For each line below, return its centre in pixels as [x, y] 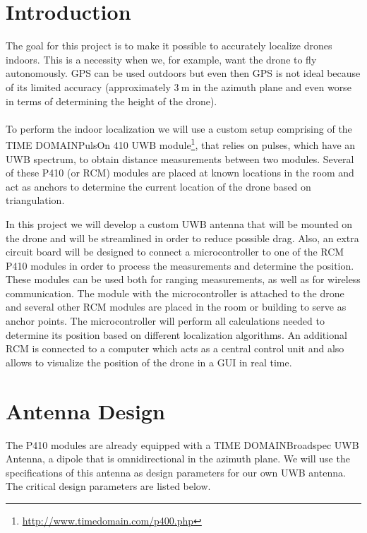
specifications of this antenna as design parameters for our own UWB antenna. [176, 472]
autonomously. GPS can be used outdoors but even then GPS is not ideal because [183, 73]
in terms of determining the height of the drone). [112, 101]
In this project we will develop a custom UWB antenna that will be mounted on [179, 223]
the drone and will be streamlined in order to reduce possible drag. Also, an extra [182, 238]
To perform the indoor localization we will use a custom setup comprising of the [179, 128]
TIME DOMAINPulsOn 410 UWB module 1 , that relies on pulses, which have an [181, 144]
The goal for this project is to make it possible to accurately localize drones [169, 46]
